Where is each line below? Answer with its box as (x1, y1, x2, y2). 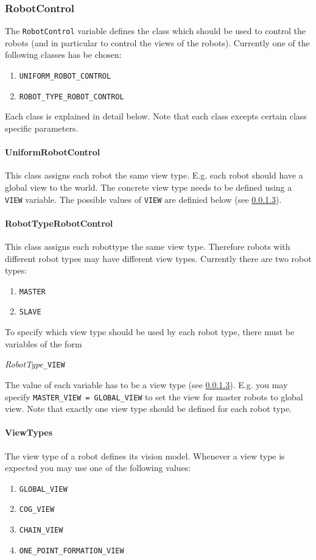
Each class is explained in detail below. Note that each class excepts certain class (5, 110, 307, 122)
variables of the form (5, 337, 82, 350)
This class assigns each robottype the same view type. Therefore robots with (5, 240, 290, 252)
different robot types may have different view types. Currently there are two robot (5, 252, 312, 264)
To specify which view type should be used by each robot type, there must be (5, 325, 295, 338)
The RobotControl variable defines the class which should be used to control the (5, 24, 306, 37)
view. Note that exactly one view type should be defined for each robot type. (5, 402, 292, 415)
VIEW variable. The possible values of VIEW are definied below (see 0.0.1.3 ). (5, 193, 282, 205)
